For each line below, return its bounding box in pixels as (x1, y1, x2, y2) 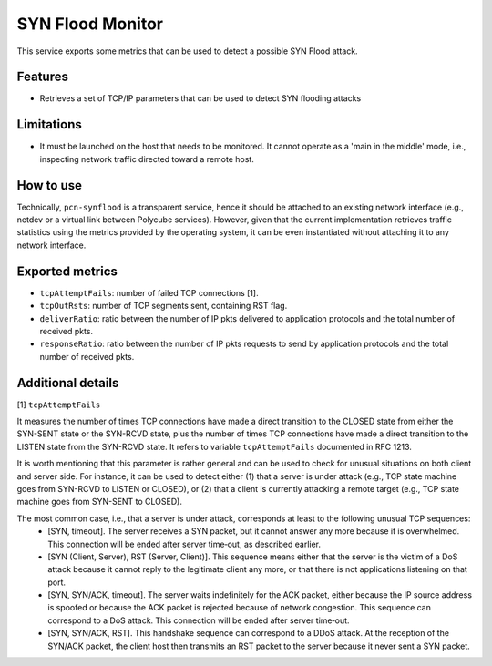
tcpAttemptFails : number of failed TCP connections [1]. (39, 287, 259, 298)
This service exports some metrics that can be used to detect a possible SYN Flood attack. (16, 46, 359, 56)
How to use (16, 178, 82, 193)
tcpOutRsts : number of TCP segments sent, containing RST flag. (39, 301, 288, 312)
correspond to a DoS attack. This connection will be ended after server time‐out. (47, 615, 350, 626)
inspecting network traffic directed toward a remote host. (39, 153, 254, 164)
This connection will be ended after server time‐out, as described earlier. (47, 538, 322, 549)
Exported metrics (16, 263, 118, 279)
